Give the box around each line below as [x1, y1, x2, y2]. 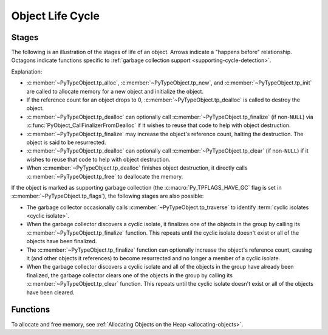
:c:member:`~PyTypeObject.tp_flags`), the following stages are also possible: [11, 192, 204, 200]
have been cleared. [26, 289, 75, 296]
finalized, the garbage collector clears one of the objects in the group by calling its [26, 271, 233, 279]
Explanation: [11, 67, 43, 75]
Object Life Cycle [11, 9, 100, 22]
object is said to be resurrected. [26, 139, 106, 146]
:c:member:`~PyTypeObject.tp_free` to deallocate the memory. [26, 173, 183, 180]
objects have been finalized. [26, 238, 97, 245]
